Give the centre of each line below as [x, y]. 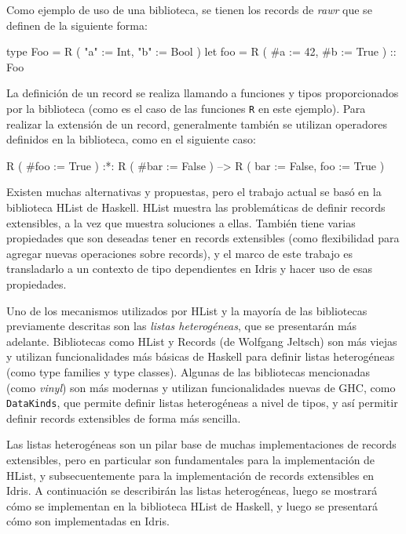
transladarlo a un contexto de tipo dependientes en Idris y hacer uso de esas [190, 269]
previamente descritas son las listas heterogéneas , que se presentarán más [182, 326]
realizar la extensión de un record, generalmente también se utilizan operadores [197, 124]
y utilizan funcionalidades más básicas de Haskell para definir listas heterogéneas [201, 356]
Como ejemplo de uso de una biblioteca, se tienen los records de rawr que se [189, 9]
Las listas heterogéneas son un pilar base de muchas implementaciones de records [201, 444]
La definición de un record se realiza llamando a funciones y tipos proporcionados [203, 93]
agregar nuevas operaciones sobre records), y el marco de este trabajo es [179, 253]
